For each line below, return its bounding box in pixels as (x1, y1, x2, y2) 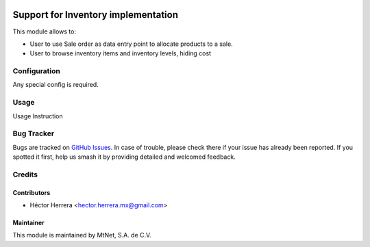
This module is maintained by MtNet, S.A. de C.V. (12, 231, 152, 239)
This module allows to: (12, 27, 77, 36)
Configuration (12, 66, 61, 76)
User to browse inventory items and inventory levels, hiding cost (29, 49, 212, 57)
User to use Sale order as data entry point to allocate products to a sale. (29, 40, 233, 48)
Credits (12, 170, 38, 179)
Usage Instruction (12, 112, 63, 120)
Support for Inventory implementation (12, 9, 178, 21)
